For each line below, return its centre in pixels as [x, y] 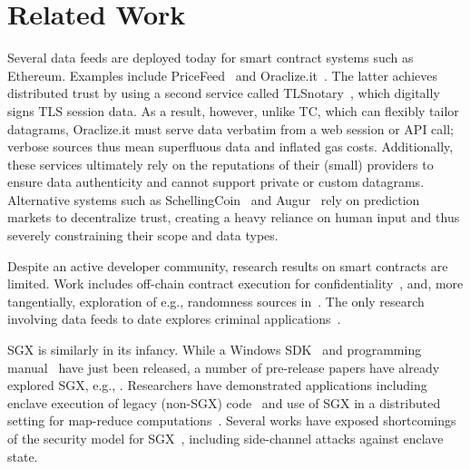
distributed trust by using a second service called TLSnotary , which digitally [224, 93]
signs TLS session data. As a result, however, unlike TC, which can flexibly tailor [233, 110]
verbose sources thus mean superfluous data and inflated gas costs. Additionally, [230, 147]
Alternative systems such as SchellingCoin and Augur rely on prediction [214, 199]
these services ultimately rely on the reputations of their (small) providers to [220, 164]
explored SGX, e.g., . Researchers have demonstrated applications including [217, 385]
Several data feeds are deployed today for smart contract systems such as [211, 58]
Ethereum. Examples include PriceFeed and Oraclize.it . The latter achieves [222, 75]
